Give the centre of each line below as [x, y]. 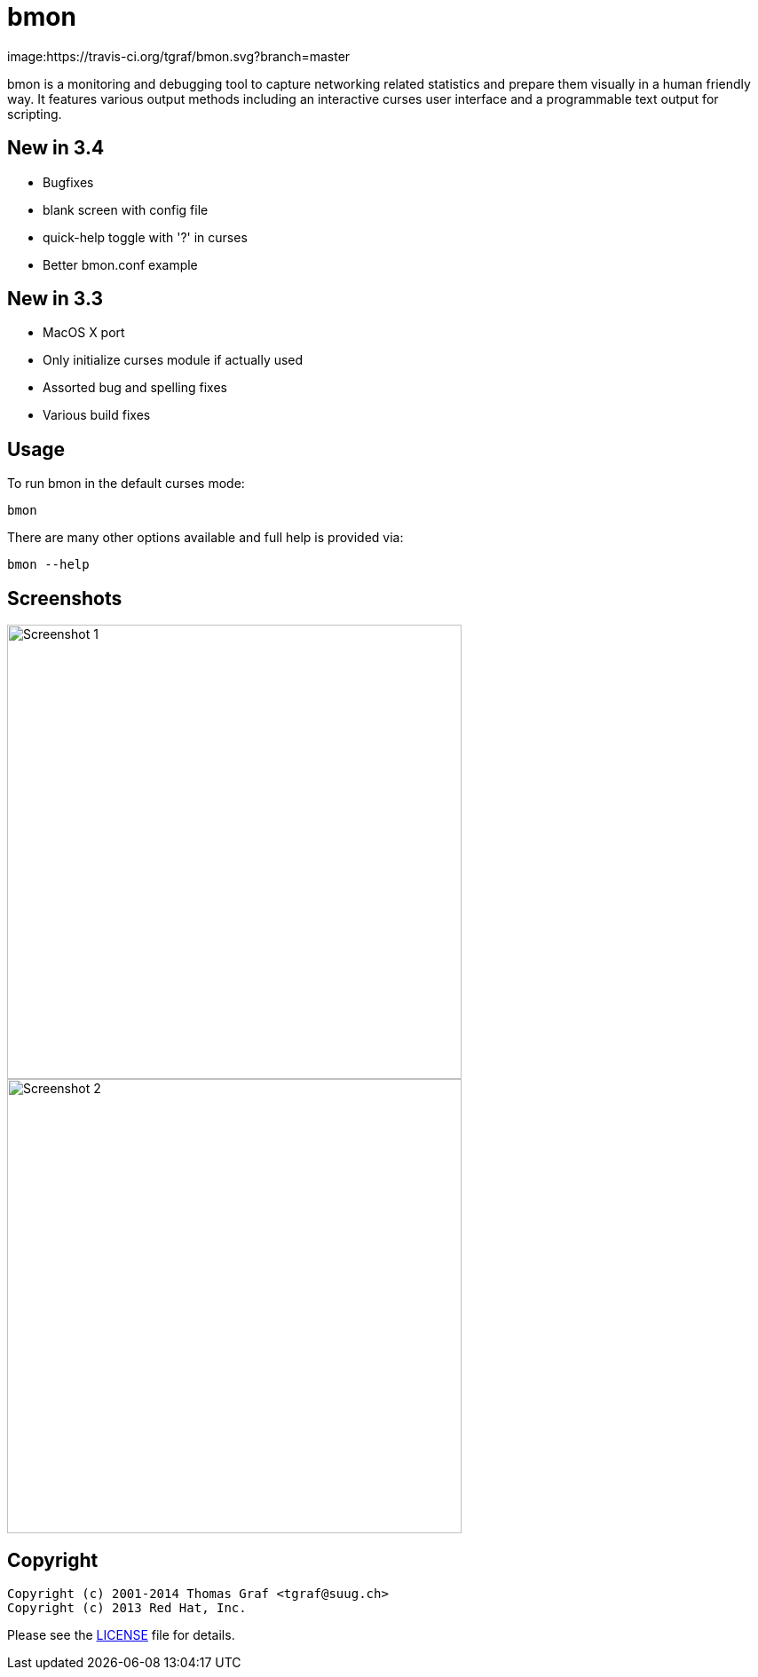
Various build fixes [97, 415]
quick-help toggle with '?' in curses [145, 237]
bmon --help [48, 565]
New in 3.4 [56, 148]
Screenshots [65, 598]
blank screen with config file [126, 209]
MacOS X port [84, 333]
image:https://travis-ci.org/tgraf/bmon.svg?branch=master [179, 56]
